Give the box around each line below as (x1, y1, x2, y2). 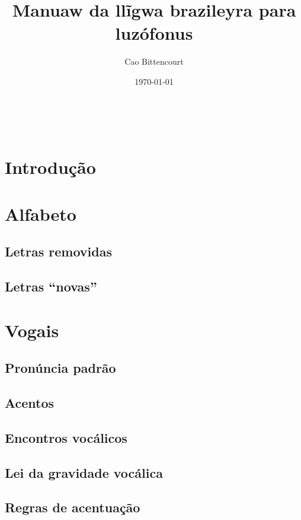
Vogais (5, 318, 59, 342)
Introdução (5, 155, 96, 179)
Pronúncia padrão (5, 359, 116, 377)
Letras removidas (5, 242, 112, 261)
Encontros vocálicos (5, 428, 127, 446)
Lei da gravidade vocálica (5, 463, 163, 481)
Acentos (5, 393, 55, 411)
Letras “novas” (5, 277, 97, 296)
